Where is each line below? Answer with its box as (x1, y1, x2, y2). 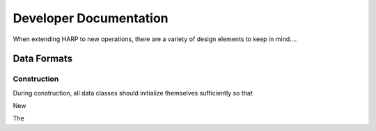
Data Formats (13, 53, 73, 65)
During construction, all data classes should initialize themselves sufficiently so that (13, 88, 253, 97)
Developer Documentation (13, 10, 169, 26)
